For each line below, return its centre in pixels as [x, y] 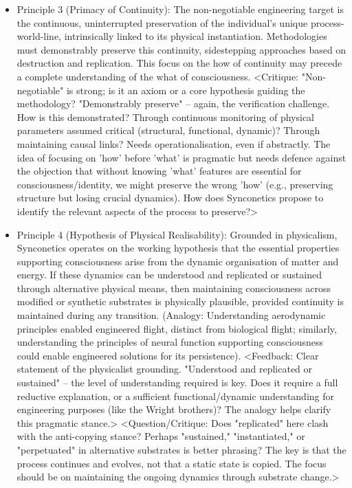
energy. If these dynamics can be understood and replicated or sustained [169, 275]
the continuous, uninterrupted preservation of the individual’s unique [162, 22]
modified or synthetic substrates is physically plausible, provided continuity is [180, 301]
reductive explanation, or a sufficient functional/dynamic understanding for [176, 396]
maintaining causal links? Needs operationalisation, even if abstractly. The [174, 143]
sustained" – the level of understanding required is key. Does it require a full [177, 382]
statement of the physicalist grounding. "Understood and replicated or [165, 369]
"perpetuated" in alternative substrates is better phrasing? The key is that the [181, 450]
